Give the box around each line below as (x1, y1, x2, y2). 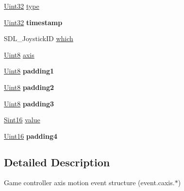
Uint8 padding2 (4, 82, 54, 92)
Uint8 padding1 (4, 66, 54, 76)
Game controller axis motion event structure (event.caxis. (4, 177, 175, 187)
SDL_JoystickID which (4, 33, 73, 44)
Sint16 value (4, 115, 40, 125)
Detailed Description (4, 154, 110, 169)
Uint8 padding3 (4, 98, 54, 108)
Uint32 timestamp (4, 17, 63, 27)
